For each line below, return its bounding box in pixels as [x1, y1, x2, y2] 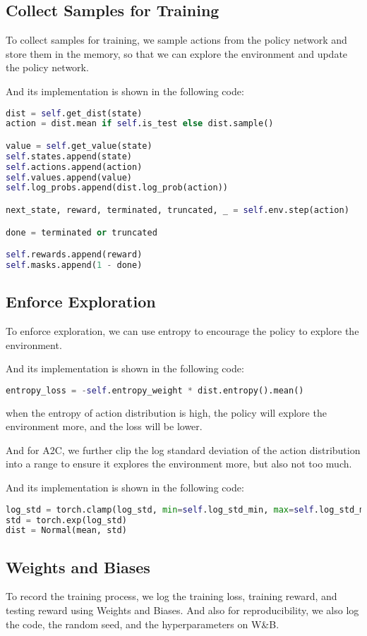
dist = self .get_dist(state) [6, 108, 143, 118]
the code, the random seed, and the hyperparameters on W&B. [6, 616, 279, 631]
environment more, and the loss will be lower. [6, 419, 203, 434]
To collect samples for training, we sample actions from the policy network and [6, 32, 347, 47]
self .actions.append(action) [6, 161, 143, 172]
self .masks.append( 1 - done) [6, 259, 143, 270]
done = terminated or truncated [6, 227, 157, 238]
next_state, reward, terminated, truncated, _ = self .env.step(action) [6, 205, 349, 216]
